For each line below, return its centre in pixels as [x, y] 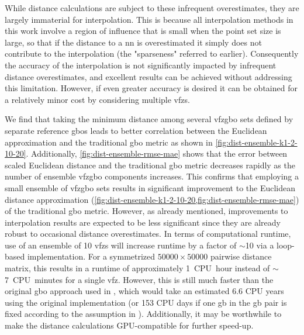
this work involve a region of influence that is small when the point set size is [143, 31]
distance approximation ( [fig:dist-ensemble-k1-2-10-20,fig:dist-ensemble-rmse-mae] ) [152, 199]
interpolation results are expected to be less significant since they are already [143, 222]
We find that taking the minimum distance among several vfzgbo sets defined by [149, 119]
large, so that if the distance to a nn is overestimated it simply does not [133, 42]
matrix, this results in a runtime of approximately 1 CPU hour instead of [137, 268]
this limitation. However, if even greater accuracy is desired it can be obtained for [151, 88]
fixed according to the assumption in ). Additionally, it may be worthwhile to [143, 314]
